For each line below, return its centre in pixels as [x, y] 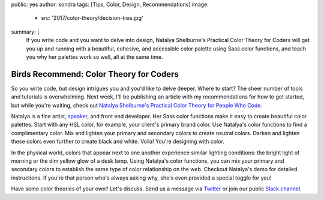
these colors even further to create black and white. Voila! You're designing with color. [118, 142]
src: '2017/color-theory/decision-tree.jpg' [92, 18]
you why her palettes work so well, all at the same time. [94, 56]
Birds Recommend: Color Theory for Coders [95, 74]
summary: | [25, 32]
